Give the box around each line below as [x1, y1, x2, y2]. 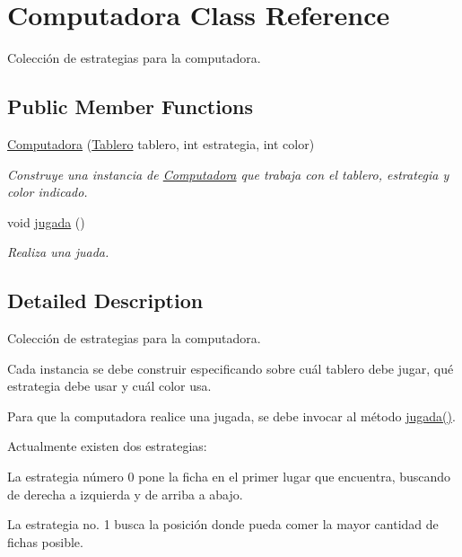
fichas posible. [7, 532, 83, 551]
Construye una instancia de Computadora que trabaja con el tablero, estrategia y [7, 164, 449, 183]
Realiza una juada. [7, 243, 109, 261]
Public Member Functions [7, 93, 253, 120]
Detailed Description [7, 287, 204, 314]
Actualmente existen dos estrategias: [7, 437, 207, 455]
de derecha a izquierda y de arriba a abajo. [7, 484, 243, 503]
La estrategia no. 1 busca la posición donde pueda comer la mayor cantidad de [7, 515, 439, 534]
